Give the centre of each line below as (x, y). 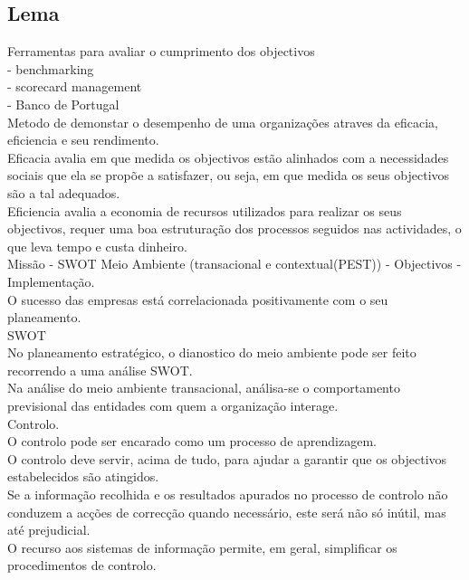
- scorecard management (75, 86)
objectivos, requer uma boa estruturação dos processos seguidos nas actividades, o (234, 228)
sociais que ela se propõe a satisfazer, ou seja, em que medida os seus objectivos (229, 175)
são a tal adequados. (64, 192)
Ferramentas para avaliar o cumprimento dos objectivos (161, 51)
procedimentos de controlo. (82, 565)
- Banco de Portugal (63, 104)
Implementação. (51, 281)
